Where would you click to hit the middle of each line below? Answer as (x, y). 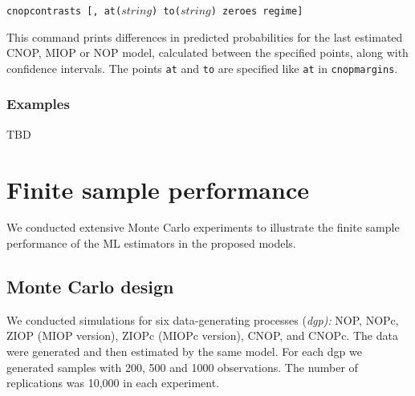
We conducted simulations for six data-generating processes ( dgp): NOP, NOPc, (203, 319)
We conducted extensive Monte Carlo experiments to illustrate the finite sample (203, 227)
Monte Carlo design (90, 287)
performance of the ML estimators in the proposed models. (151, 243)
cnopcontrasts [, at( (64, 11)
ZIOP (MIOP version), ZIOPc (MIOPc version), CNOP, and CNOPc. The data (202, 335)
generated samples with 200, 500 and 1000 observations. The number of (182, 367)
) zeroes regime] (257, 11)
